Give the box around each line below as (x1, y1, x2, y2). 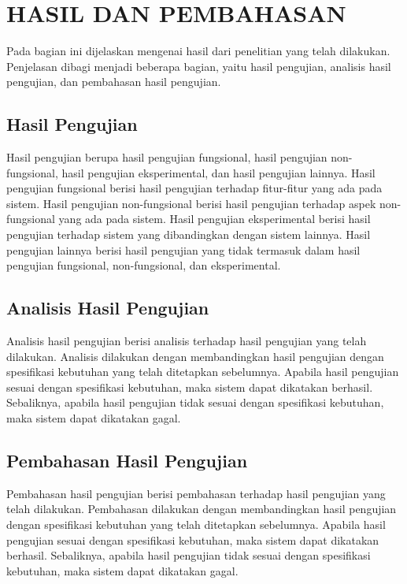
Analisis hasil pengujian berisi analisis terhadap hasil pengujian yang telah (6, 333, 367, 349)
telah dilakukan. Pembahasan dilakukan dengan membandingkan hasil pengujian (6, 500, 397, 517)
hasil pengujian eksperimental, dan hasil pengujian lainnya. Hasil (61, 164, 376, 180)
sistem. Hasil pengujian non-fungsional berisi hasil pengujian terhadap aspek (6, 195, 376, 211)
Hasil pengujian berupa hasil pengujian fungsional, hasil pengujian (6, 149, 327, 166)
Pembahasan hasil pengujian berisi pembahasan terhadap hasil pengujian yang (6, 485, 386, 501)
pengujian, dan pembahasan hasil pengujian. (6, 73, 221, 90)
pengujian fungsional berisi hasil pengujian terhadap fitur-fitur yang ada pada (6, 180, 383, 196)
